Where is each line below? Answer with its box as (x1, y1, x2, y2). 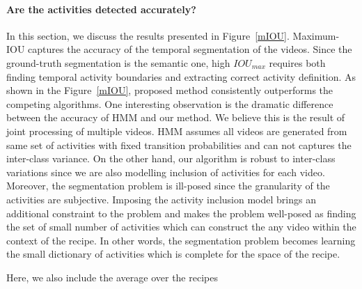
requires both (269, 55, 326, 70)
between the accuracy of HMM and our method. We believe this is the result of (6, 110, 345, 125)
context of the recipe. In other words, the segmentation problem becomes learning (6, 233, 356, 247)
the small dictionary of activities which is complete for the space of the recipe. (6, 247, 340, 261)
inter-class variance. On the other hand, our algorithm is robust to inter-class (6, 151, 336, 166)
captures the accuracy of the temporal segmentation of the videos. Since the (28, 42, 352, 56)
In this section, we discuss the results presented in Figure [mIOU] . (6, 28, 290, 42)
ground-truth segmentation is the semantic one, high (6, 55, 230, 70)
